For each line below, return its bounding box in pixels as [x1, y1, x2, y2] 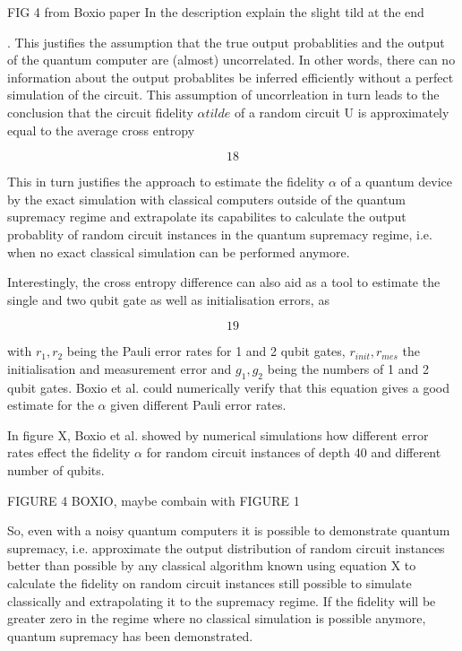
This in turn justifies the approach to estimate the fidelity [7, 172, 325, 191]
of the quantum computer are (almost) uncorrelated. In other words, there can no [7, 50, 456, 69]
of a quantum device [340, 172, 453, 191]
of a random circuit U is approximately [235, 102, 449, 121]
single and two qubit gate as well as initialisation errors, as [7, 290, 329, 308]
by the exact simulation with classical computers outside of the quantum [7, 189, 406, 208]
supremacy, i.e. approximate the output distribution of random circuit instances [7, 538, 445, 557]
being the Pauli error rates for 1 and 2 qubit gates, [66, 342, 346, 360]
